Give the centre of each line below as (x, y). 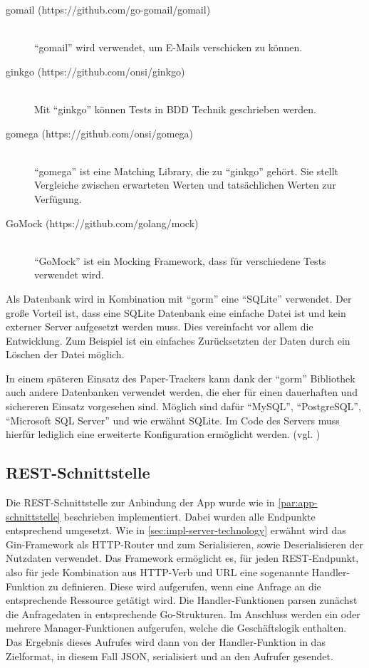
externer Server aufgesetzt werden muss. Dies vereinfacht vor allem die (160, 327)
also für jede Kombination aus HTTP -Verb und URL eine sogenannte (157, 572)
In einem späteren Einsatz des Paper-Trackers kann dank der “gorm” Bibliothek (181, 378)
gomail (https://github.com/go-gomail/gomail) (108, 9)
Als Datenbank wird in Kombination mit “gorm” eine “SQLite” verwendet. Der (179, 298)
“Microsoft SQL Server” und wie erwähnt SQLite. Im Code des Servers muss (173, 420)
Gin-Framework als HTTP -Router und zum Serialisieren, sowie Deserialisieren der (185, 544)
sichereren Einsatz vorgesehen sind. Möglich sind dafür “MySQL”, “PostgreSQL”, (183, 406)
